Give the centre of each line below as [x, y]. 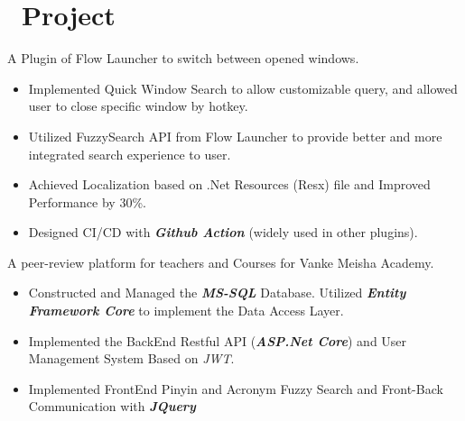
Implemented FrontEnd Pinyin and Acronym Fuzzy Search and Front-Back [236, 388]
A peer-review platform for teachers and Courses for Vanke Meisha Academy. [221, 262]
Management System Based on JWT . [131, 358]
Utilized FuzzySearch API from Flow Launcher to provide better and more [235, 136]
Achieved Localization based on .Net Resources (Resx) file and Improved [229, 184]
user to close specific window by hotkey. [138, 106]
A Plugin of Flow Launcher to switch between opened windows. [183, 58]
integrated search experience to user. [130, 154]
